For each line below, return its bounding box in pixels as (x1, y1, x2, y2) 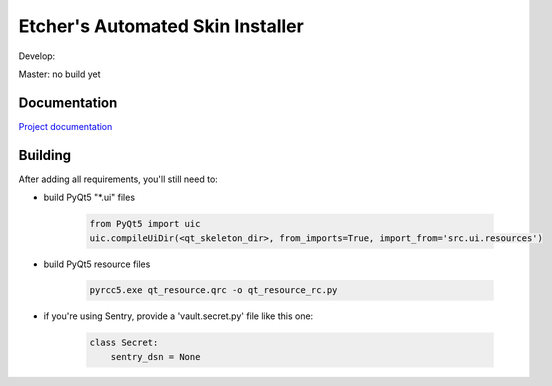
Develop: (18, 50, 56, 62)
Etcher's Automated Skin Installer (18, 15, 304, 37)
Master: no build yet (18, 68, 101, 80)
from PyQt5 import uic (89, 218, 201, 230)
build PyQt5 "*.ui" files (43, 191, 135, 204)
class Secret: (89, 337, 159, 349)
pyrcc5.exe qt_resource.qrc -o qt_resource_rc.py (89, 285, 338, 296)
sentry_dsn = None (110, 351, 201, 362)
